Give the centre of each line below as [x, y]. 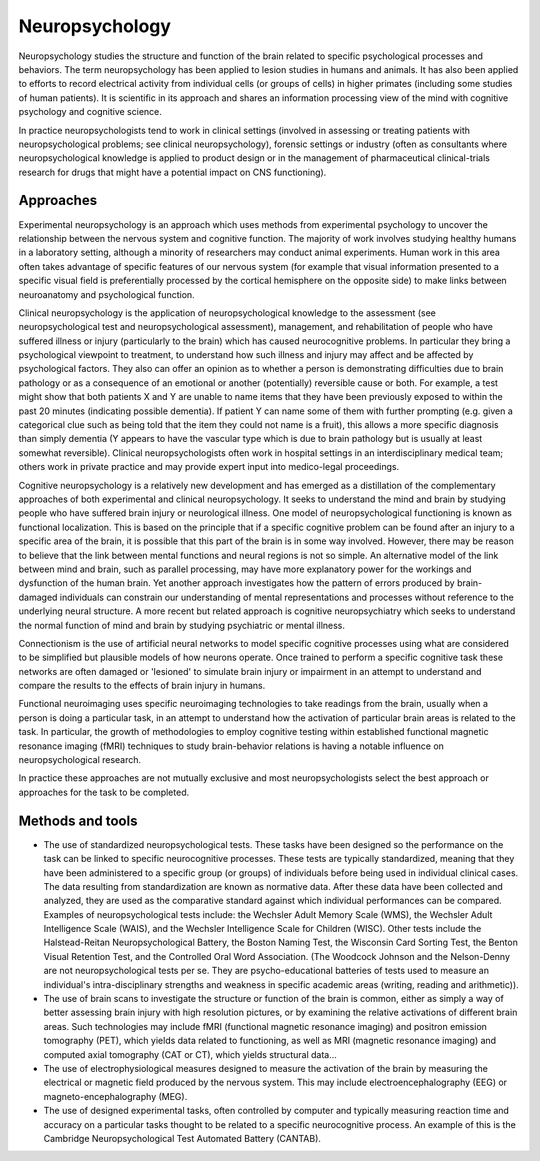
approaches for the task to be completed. [104, 792]
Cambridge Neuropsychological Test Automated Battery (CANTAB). [182, 1138]
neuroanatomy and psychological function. [106, 294]
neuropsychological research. [80, 760]
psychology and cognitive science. [90, 112]
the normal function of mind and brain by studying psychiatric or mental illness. [181, 625]
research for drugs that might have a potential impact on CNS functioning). [172, 172]
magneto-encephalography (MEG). [115, 1096]
